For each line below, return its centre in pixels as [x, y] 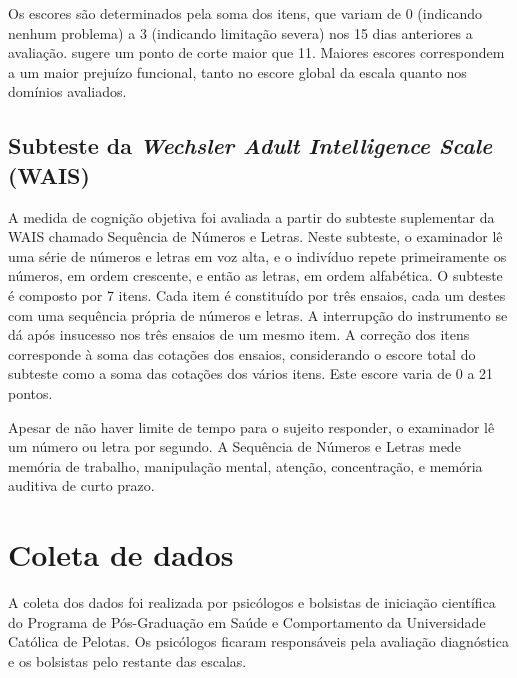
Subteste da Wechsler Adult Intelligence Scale [250, 145]
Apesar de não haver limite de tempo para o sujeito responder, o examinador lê [251, 426]
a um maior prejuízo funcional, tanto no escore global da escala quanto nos [237, 71]
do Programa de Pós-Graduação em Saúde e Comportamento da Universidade [247, 621]
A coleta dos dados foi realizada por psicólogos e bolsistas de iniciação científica [252, 602]
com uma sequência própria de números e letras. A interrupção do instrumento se [258, 314]
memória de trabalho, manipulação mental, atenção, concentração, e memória [245, 465]
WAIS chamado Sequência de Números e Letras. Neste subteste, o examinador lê [255, 236]
